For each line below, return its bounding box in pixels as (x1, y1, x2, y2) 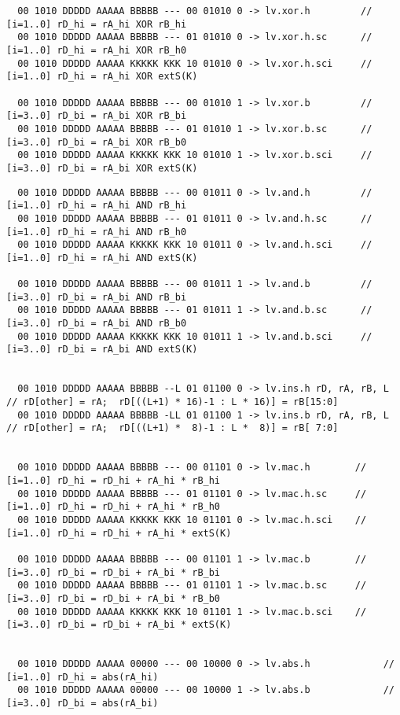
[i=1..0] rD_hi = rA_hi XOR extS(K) (6, 71, 198, 83)
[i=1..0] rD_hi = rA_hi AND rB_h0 (6, 226, 187, 238)
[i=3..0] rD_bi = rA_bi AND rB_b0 (6, 318, 187, 330)
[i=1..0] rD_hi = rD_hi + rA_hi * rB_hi (6, 474, 221, 486)
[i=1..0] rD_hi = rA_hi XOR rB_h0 (6, 44, 187, 56)
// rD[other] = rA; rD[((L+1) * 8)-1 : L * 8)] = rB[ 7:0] (6, 422, 339, 434)
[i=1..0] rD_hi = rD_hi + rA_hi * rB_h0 (6, 501, 221, 513)
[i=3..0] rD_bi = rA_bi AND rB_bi (6, 291, 187, 303)
